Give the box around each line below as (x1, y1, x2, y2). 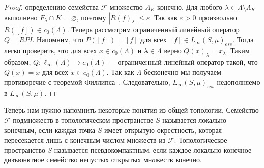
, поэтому (76, 12, 106, 22)
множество (109, 2, 143, 12)
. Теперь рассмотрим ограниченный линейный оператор (67, 24, 240, 35)
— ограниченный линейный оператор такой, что (108, 56, 258, 67)
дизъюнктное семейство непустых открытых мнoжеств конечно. (4, 154, 202, 165)
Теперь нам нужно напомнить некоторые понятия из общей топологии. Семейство (4, 105, 259, 115)
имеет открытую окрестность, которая (104, 124, 222, 135)
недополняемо (217, 76, 260, 87)
